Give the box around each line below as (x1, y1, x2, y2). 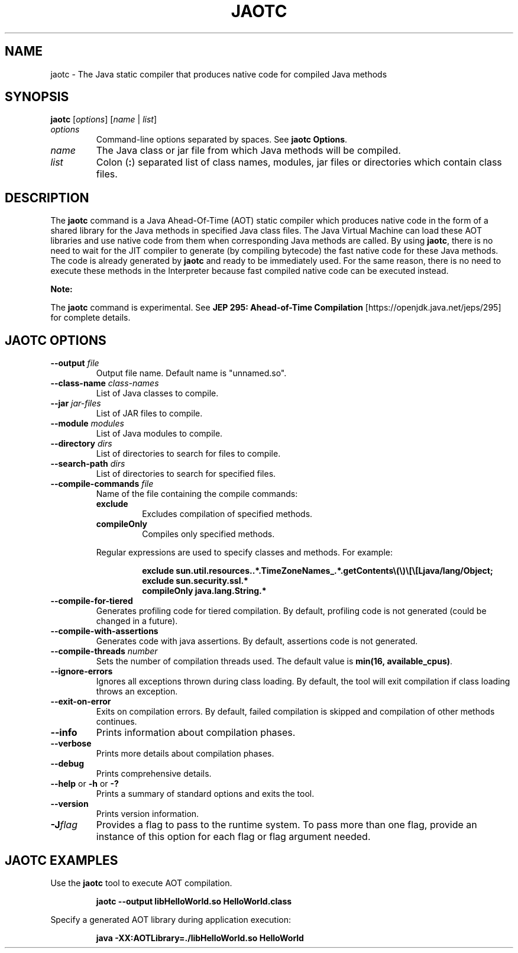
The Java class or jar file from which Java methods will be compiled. (96, 144, 401, 157)
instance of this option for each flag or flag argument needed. (96, 831, 371, 843)
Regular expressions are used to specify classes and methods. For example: (96, 547, 393, 558)
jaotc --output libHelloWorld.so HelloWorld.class (96, 896, 292, 906)
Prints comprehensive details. (96, 768, 212, 779)
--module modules (50, 418, 124, 429)
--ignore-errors (50, 666, 113, 677)
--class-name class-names (50, 378, 159, 389)
